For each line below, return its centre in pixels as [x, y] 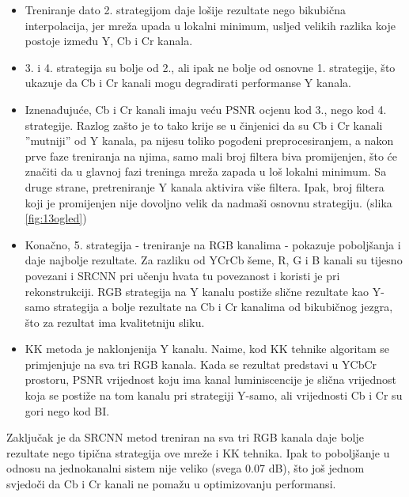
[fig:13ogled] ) [56, 218]
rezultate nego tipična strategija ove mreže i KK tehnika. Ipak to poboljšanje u [198, 452]
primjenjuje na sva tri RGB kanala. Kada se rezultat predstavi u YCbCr [201, 364]
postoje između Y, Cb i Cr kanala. [109, 41]
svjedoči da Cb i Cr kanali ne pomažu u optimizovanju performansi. [171, 484]
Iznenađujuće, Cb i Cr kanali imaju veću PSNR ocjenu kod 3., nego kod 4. [206, 109]
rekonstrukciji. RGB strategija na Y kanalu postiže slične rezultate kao [197, 291]
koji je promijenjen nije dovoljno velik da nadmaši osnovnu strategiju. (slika [208, 202]
